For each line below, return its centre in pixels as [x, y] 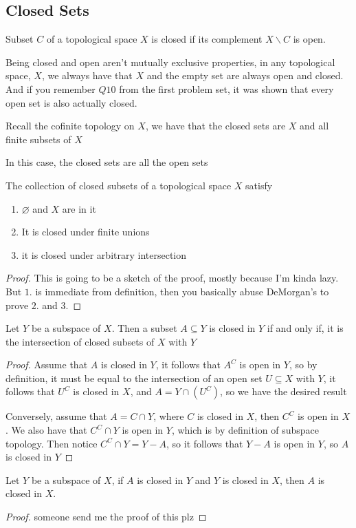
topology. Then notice [52, 443]
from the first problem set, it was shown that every [226, 88]
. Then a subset [144, 328]
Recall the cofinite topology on [70, 126]
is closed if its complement [207, 39]
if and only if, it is [305, 328]
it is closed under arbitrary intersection [104, 254]
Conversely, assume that [56, 416]
